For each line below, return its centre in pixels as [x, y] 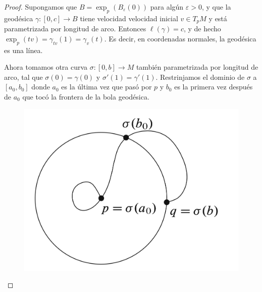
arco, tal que [23, 77]
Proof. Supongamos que [41, 7]
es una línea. [23, 50]
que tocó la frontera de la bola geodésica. [86, 97]
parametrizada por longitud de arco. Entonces [75, 29]
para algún [167, 7]
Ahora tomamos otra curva [46, 67]
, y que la [217, 7]
